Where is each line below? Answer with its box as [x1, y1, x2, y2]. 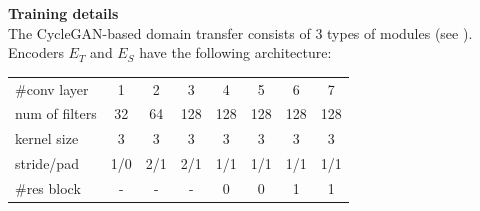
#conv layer [15, 78, 89, 99]
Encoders [8, 42, 64, 63]
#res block [15, 177, 81, 198]
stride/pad [15, 153, 79, 174]
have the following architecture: [139, 42, 332, 63]
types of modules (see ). [327, 22, 473, 43]
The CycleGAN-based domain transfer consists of [8, 22, 311, 43]
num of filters [15, 103, 97, 124]
